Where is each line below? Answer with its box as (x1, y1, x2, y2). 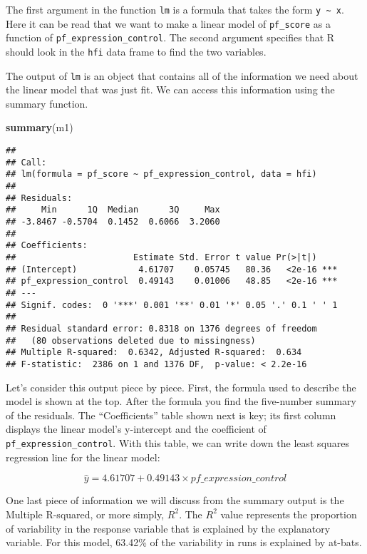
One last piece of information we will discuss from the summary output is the (6, 493, 344, 508)
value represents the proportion (220, 506, 357, 521)
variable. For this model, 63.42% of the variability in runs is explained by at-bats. (6, 535, 362, 550)
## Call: (6, 157, 47, 168)
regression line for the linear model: (6, 449, 160, 464)
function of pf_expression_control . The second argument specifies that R (6, 30, 335, 45)
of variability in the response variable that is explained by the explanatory (6, 520, 331, 535)
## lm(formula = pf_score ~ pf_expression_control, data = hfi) (6, 169, 317, 180)
